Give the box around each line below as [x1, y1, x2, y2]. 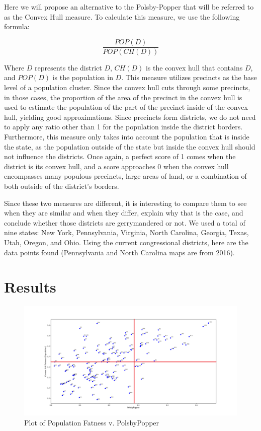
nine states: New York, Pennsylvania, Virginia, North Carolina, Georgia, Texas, [4, 227, 249, 238]
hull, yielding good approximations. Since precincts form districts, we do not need [4, 111, 256, 122]
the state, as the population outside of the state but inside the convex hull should [4, 141, 255, 152]
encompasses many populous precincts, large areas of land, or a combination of [4, 171, 247, 181]
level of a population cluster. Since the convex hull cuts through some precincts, [4, 82, 250, 93]
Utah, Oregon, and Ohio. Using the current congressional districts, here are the [4, 237, 248, 247]
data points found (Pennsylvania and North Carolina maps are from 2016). [4, 247, 235, 257]
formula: [4, 21, 30, 32]
